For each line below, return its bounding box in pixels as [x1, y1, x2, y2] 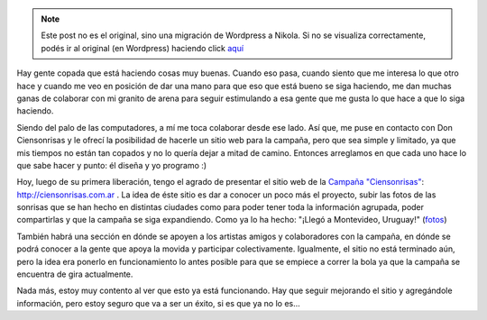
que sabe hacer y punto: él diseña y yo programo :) [16, 160, 207, 170]
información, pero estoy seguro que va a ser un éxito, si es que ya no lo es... [16, 297, 301, 308]
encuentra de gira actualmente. [16, 269, 133, 279]
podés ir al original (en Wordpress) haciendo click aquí [41, 42, 243, 53]
